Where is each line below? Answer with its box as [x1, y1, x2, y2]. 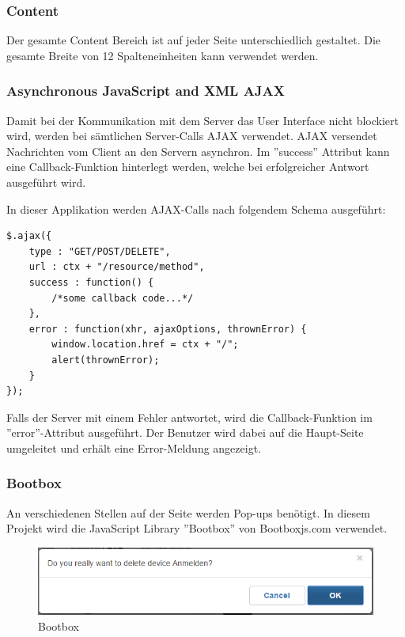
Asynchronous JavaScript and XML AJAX [6, 81, 286, 100]
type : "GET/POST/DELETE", [28, 245, 171, 257]
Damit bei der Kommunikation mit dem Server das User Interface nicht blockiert [6, 112, 399, 128]
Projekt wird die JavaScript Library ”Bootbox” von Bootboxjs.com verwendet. [6, 520, 388, 537]
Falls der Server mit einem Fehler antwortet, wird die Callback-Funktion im [6, 408, 373, 425]
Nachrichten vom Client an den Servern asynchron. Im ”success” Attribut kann [6, 142, 390, 159]
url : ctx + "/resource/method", [28, 261, 205, 273]
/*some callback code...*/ [51, 292, 194, 304]
